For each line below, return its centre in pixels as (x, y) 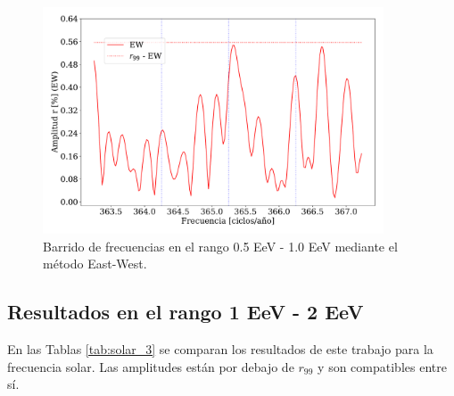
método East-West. (95, 264)
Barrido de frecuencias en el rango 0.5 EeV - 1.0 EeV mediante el (220, 246)
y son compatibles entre (382, 366)
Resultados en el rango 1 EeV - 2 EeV (186, 312)
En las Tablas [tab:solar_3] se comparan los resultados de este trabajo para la (220, 349)
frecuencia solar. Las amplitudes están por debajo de (151, 366)
